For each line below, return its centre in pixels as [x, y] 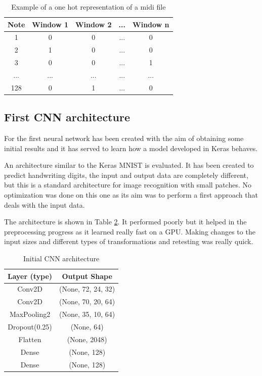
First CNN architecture [67, 117]
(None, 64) [87, 327]
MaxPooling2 [30, 314]
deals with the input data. [45, 204]
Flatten [30, 339]
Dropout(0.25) [30, 327]
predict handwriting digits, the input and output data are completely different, [126, 175]
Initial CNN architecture [61, 258]
